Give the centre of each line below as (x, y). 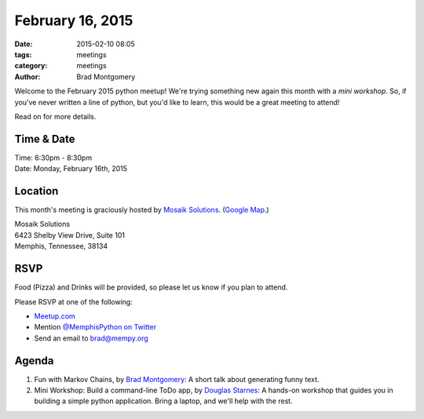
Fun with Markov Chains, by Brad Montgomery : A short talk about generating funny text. (177, 379)
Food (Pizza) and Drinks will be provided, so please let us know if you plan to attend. (151, 287)
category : (31, 66)
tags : (23, 54)
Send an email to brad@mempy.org (91, 338)
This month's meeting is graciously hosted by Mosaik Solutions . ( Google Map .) (142, 210)
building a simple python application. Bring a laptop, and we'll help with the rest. (164, 401)
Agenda (34, 361)
